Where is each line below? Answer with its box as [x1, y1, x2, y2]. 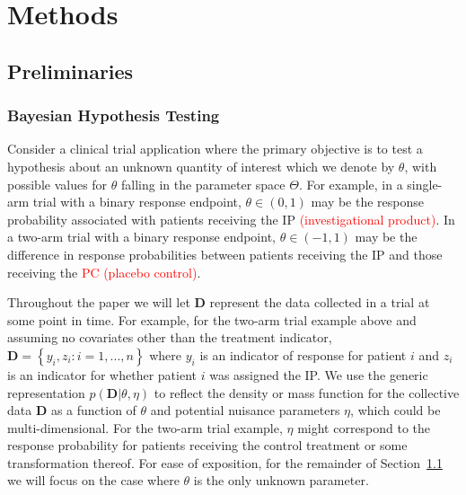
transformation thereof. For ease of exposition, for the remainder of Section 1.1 [7, 453, 443, 472]
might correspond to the [297, 418, 431, 437]
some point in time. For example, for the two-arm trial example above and [7, 310, 417, 329]
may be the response [311, 192, 425, 211]
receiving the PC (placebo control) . [7, 262, 201, 281]
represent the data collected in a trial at [209, 293, 430, 312]
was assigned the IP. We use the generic [209, 365, 428, 384]
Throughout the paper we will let [7, 293, 190, 312]
